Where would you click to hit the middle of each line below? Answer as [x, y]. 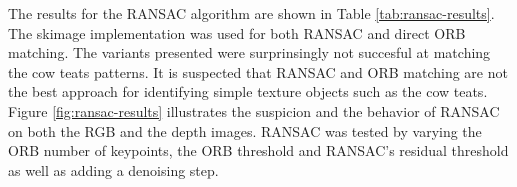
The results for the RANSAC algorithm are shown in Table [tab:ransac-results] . [251, 13]
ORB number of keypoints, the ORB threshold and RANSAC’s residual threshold [258, 150]
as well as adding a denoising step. [113, 169]
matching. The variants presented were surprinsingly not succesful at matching [249, 52]
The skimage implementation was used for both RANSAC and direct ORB [237, 32]
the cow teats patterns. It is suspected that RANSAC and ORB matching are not [258, 71]
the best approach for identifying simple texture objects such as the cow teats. [248, 91]
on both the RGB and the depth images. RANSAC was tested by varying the [245, 130]
